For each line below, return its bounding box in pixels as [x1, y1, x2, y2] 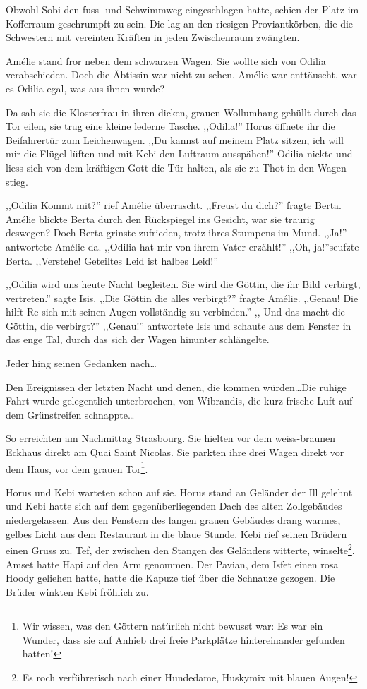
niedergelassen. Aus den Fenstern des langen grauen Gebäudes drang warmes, [6, 513, 341, 527]
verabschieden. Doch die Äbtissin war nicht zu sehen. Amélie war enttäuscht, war [6, 67, 357, 82]
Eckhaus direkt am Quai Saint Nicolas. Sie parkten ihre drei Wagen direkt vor [6, 445, 344, 460]
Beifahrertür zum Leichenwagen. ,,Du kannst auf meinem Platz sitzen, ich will [6, 132, 344, 147]
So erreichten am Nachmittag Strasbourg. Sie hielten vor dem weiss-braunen [6, 431, 336, 445]
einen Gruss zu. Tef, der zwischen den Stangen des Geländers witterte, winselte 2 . [6, 541, 355, 557]
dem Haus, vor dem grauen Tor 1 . [6, 459, 148, 476]
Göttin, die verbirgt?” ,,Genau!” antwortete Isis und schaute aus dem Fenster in [6, 318, 351, 332]
